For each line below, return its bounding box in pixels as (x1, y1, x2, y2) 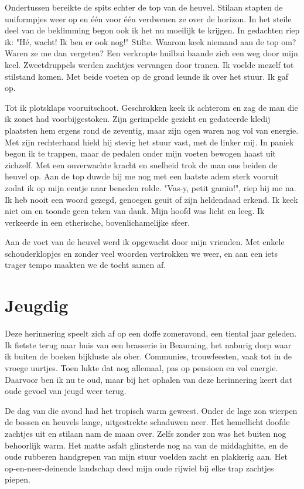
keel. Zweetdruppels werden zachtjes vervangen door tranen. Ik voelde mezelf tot (5, 58, 294, 70)
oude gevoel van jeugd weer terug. (5, 385, 127, 397)
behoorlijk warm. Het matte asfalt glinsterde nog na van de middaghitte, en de (5, 439, 288, 451)
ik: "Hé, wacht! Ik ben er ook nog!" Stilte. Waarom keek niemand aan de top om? (5, 35, 296, 47)
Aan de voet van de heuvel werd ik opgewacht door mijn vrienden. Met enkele (5, 236, 285, 248)
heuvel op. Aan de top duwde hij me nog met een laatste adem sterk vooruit (5, 170, 279, 182)
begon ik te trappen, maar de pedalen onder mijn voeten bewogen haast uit (5, 147, 276, 159)
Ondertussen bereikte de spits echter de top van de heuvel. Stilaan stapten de (5, 1, 283, 13)
